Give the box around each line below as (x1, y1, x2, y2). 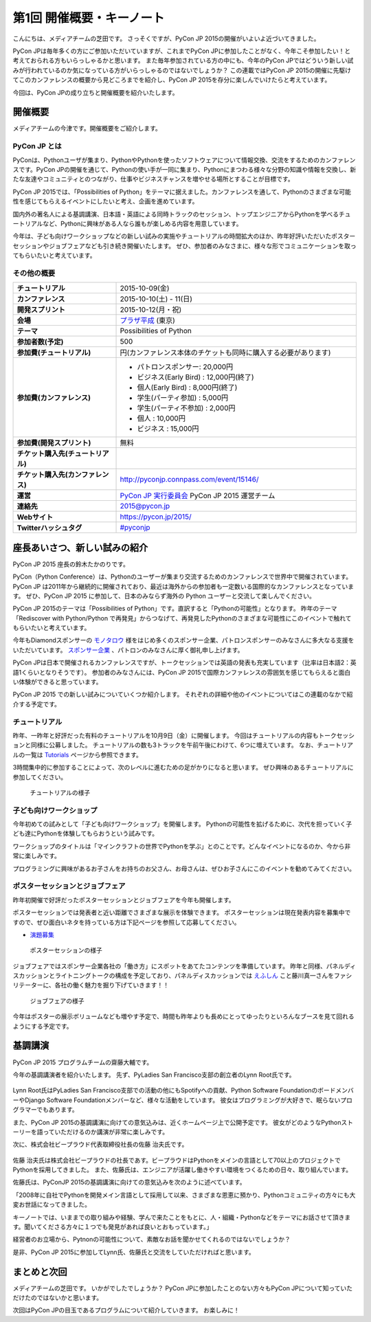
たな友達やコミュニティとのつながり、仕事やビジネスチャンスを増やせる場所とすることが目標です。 (12, 175, 295, 183)
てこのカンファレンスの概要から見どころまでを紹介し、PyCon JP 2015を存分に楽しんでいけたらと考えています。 (12, 76, 331, 84)
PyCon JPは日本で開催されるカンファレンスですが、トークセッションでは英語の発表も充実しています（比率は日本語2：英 (12, 658, 357, 666)
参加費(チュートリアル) (16, 348, 91, 357)
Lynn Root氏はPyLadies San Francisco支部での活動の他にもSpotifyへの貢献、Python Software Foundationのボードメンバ (12, 1086, 354, 1095)
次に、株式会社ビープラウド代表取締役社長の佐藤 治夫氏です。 (12, 1141, 188, 1149)
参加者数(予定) (16, 337, 64, 347)
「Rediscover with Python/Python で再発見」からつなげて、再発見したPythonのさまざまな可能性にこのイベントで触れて (12, 614, 352, 622)
